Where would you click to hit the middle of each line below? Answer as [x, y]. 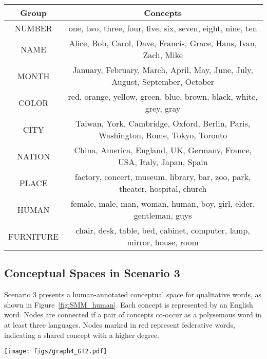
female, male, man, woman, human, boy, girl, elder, [163, 203]
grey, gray [163, 108]
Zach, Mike [163, 55]
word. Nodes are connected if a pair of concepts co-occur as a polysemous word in [133, 315]
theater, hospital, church [163, 189]
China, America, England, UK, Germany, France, [163, 150]
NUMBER [33, 28]
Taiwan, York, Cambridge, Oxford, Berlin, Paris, [163, 123]
